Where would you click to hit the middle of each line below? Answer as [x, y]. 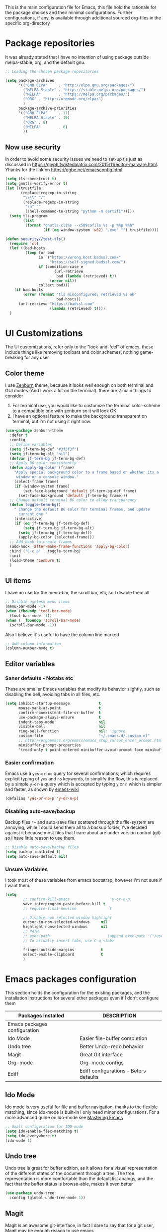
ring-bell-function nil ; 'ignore [72, 731]
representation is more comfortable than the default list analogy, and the [79, 1179]
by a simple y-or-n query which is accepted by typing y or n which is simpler [83, 784]
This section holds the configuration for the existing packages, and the [78, 993]
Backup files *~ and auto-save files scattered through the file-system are [80, 822]
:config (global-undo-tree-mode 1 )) [47, 1198]
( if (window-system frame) [42, 486]
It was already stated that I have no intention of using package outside [77, 57]
